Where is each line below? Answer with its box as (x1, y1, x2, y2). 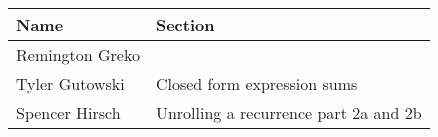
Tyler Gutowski (16, 72, 125, 95)
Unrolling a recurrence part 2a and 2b (155, 101, 422, 124)
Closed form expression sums (155, 72, 358, 95)
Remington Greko (16, 43, 140, 66)
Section (155, 13, 215, 36)
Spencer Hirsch (16, 101, 121, 124)
